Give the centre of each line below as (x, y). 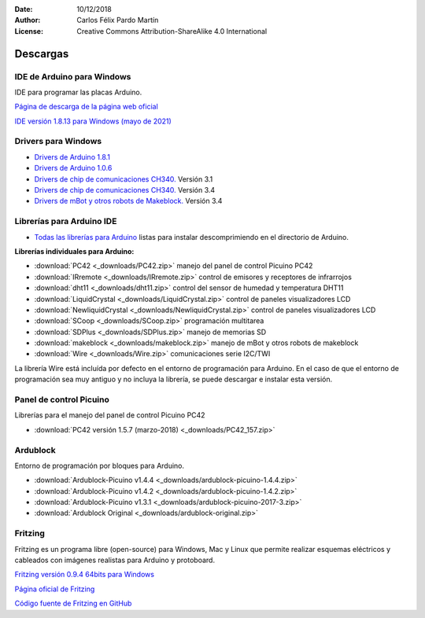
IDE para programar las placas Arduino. (78, 92)
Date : (24, 9)
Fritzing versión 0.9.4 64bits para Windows (85, 575)
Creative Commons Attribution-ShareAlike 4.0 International (172, 31)
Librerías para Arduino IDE (66, 222)
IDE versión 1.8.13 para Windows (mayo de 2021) (93, 121)
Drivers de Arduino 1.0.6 (73, 168)
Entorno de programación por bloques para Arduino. (100, 465)
